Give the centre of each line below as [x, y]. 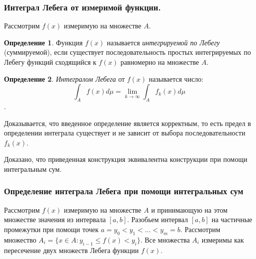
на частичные [232, 219]
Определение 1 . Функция [43, 42]
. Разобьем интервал [158, 219]
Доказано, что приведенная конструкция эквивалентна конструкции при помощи [126, 159]
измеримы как [223, 239]
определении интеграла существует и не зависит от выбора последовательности [125, 133]
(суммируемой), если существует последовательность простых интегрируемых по [128, 52]
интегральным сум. [33, 169]
